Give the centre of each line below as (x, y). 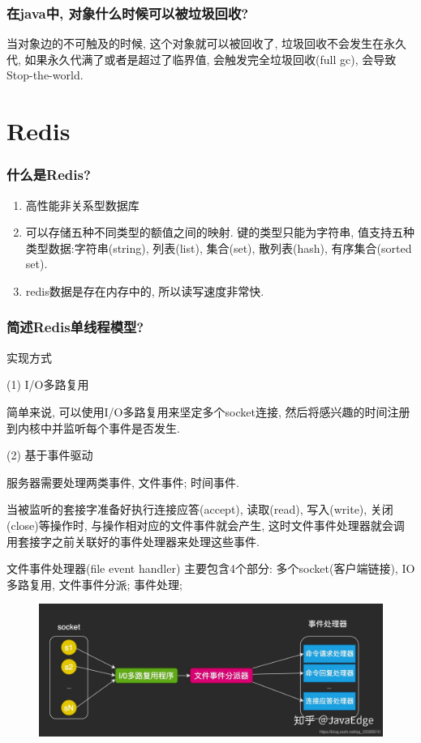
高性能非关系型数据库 (82, 205)
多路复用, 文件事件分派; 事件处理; (95, 584)
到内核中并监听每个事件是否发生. (93, 427)
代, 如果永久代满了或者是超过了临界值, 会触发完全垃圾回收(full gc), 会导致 (202, 59)
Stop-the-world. (45, 75)
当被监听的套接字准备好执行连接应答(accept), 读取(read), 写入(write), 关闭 (200, 509)
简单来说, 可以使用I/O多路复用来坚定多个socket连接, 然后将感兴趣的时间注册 (208, 411)
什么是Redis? (49, 175)
